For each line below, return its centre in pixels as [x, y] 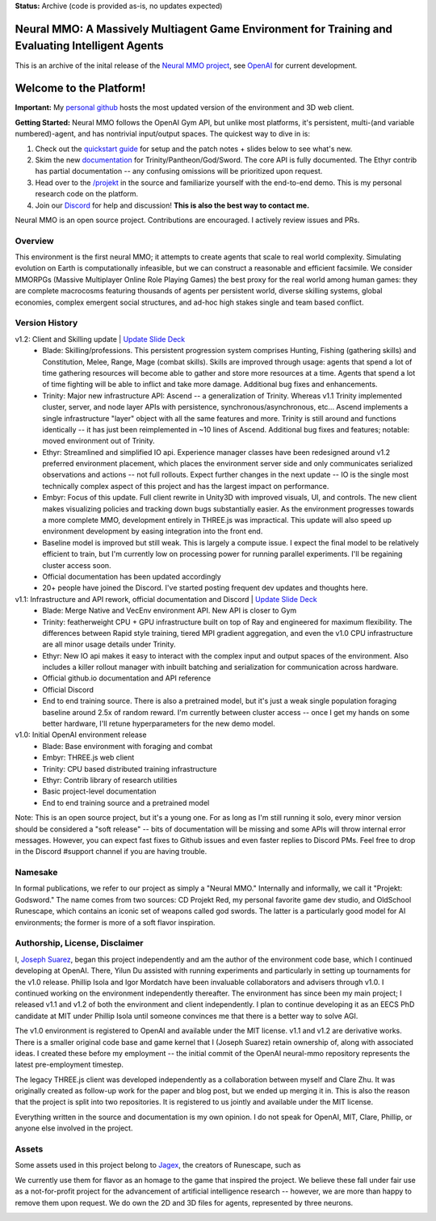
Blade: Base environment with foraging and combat [128, 746]
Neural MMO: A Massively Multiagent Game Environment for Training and [204, 29]
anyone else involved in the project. [74, 1128]
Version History [46, 323]
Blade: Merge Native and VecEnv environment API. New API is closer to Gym [170, 611]
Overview [34, 241]
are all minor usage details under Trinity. [109, 644]
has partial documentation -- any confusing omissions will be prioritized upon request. [179, 171]
